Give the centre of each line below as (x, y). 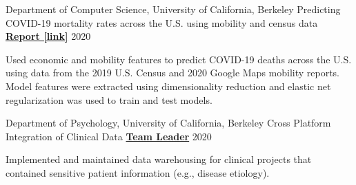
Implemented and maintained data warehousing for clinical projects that (159, 159)
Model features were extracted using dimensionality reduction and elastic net (168, 86)
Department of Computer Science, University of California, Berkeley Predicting (173, 9)
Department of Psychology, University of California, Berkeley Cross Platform (168, 123)
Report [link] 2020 (48, 36)
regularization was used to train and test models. (109, 99)
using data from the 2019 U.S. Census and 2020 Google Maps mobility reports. (173, 73)
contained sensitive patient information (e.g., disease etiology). (138, 172)
